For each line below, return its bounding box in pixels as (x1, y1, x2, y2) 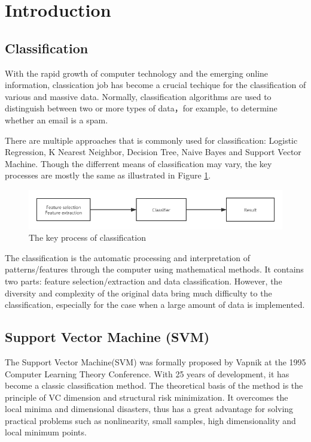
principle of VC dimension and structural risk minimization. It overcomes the (5, 390, 288, 403)
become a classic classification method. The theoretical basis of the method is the (5, 379, 303, 392)
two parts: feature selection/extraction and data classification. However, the (5, 274, 282, 287)
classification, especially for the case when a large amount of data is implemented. (5, 298, 305, 311)
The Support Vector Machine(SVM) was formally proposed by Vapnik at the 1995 (5, 355, 306, 368)
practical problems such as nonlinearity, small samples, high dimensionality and (5, 414, 296, 426)
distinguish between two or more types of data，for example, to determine (5, 102, 278, 114)
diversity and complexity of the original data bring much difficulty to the (5, 286, 272, 299)
